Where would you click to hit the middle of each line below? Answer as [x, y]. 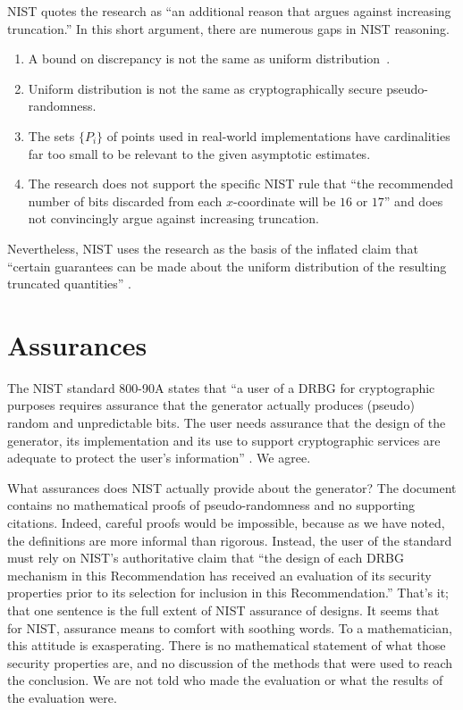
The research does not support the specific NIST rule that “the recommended [241, 184]
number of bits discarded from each [125, 200]
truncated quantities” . [69, 284]
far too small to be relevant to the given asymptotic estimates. [199, 153]
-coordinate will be [284, 200]
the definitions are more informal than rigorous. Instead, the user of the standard [230, 540]
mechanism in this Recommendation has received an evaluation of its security [219, 575]
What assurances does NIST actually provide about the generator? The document [232, 487]
